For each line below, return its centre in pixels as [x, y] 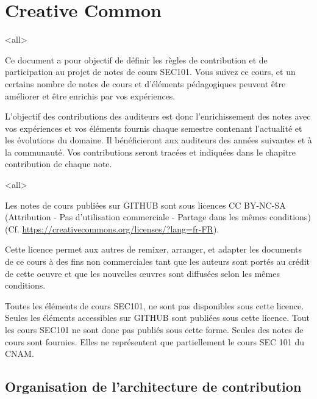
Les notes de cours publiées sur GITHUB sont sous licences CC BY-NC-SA [145, 205]
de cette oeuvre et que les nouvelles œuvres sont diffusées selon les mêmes [142, 273]
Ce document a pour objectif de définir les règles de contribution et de [136, 59]
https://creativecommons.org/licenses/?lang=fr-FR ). [121, 228]
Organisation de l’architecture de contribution [153, 386]
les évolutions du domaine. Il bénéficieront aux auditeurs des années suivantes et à [158, 140]
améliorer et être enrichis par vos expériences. [90, 95]
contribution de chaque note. [59, 164]
